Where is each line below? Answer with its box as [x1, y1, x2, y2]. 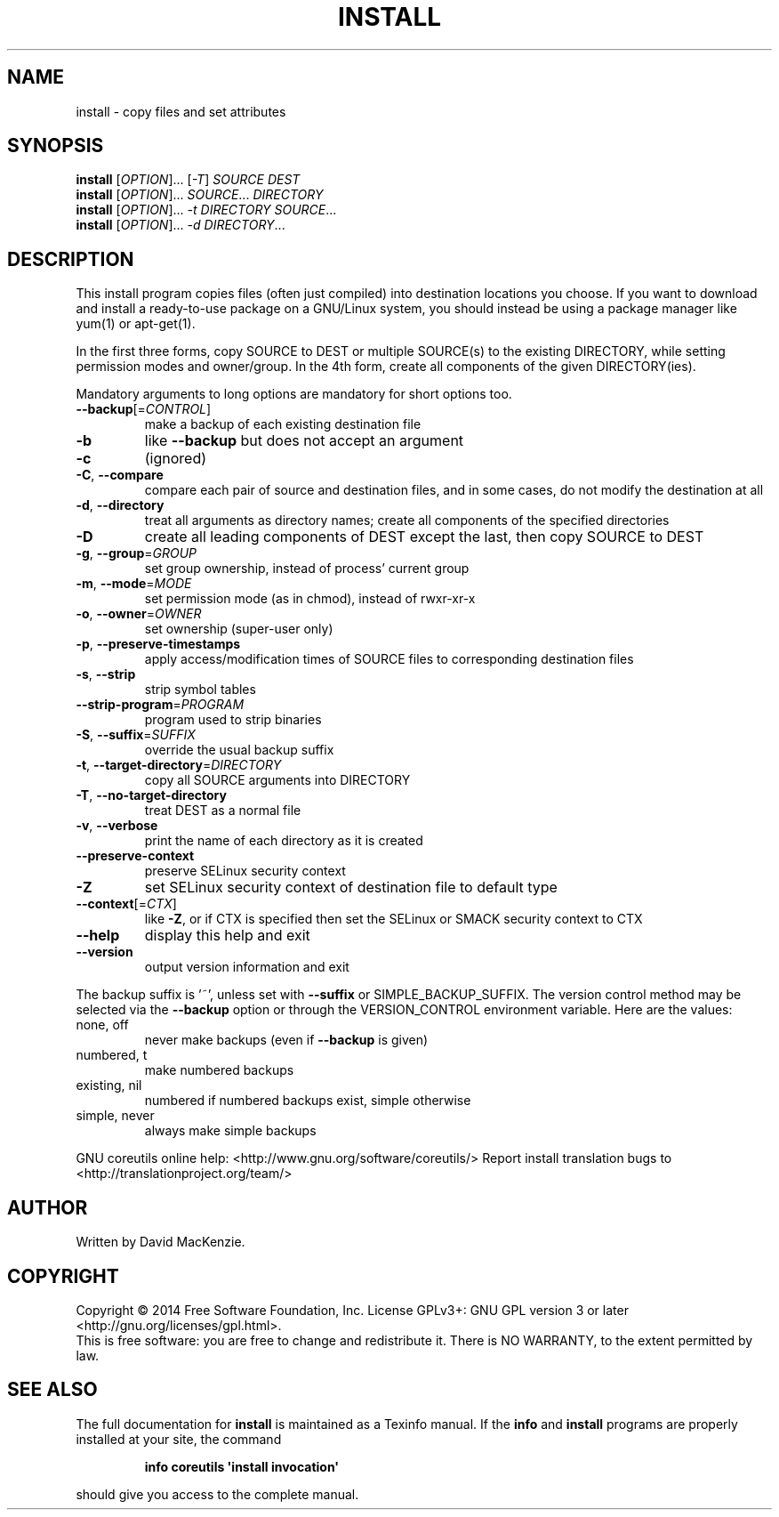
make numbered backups [144, 1062, 294, 1078]
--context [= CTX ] [76, 896, 177, 912]
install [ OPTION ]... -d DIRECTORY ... [76, 217, 285, 233]
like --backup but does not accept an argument [144, 432, 464, 450]
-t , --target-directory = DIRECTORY [76, 757, 282, 773]
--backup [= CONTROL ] [76, 401, 212, 417]
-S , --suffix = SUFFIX [76, 727, 196, 743]
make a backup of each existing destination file [144, 416, 422, 432]
